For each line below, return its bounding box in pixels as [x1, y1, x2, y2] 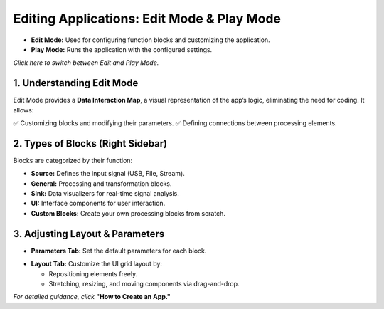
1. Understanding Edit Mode [13, 77, 139, 89]
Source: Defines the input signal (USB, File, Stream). [31, 169, 185, 178]
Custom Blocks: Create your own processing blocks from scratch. [31, 209, 225, 217]
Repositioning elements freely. [48, 269, 138, 278]
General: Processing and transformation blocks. [31, 179, 172, 188]
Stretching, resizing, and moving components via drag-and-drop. [48, 279, 240, 288]
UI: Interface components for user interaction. [31, 199, 166, 208]
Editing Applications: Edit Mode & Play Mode [13, 11, 281, 26]
